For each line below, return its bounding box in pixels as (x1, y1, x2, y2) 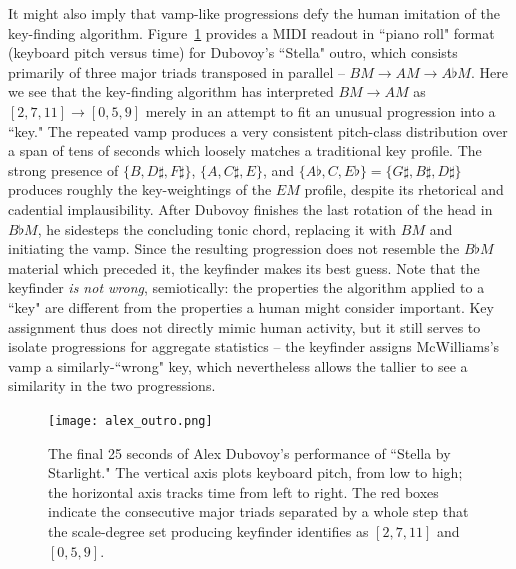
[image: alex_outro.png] (48, 413, 213, 428)
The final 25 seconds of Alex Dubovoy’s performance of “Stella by (48, 442, 451, 463)
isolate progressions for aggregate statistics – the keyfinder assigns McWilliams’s (8, 336, 500, 357)
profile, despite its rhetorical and (304, 179, 504, 200)
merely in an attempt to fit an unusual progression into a (145, 100, 496, 121)
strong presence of (8, 159, 119, 180)
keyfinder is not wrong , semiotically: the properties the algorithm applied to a (8, 277, 485, 298)
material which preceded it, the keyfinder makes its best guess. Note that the (8, 257, 480, 278)
